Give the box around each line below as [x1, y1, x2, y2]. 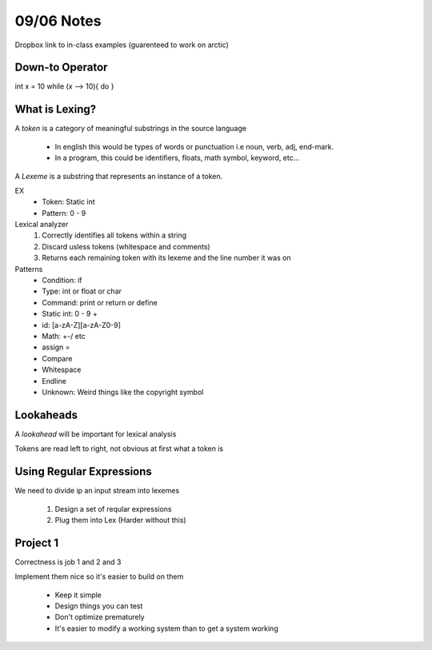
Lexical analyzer [14, 220, 69, 229]
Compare [42, 353, 73, 363]
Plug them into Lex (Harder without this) [54, 515, 187, 524]
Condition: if [42, 276, 83, 285]
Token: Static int [42, 197, 95, 207]
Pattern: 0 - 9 [42, 208, 86, 217]
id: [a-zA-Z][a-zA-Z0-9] [42, 320, 122, 329]
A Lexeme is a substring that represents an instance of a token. [14, 171, 223, 181]
